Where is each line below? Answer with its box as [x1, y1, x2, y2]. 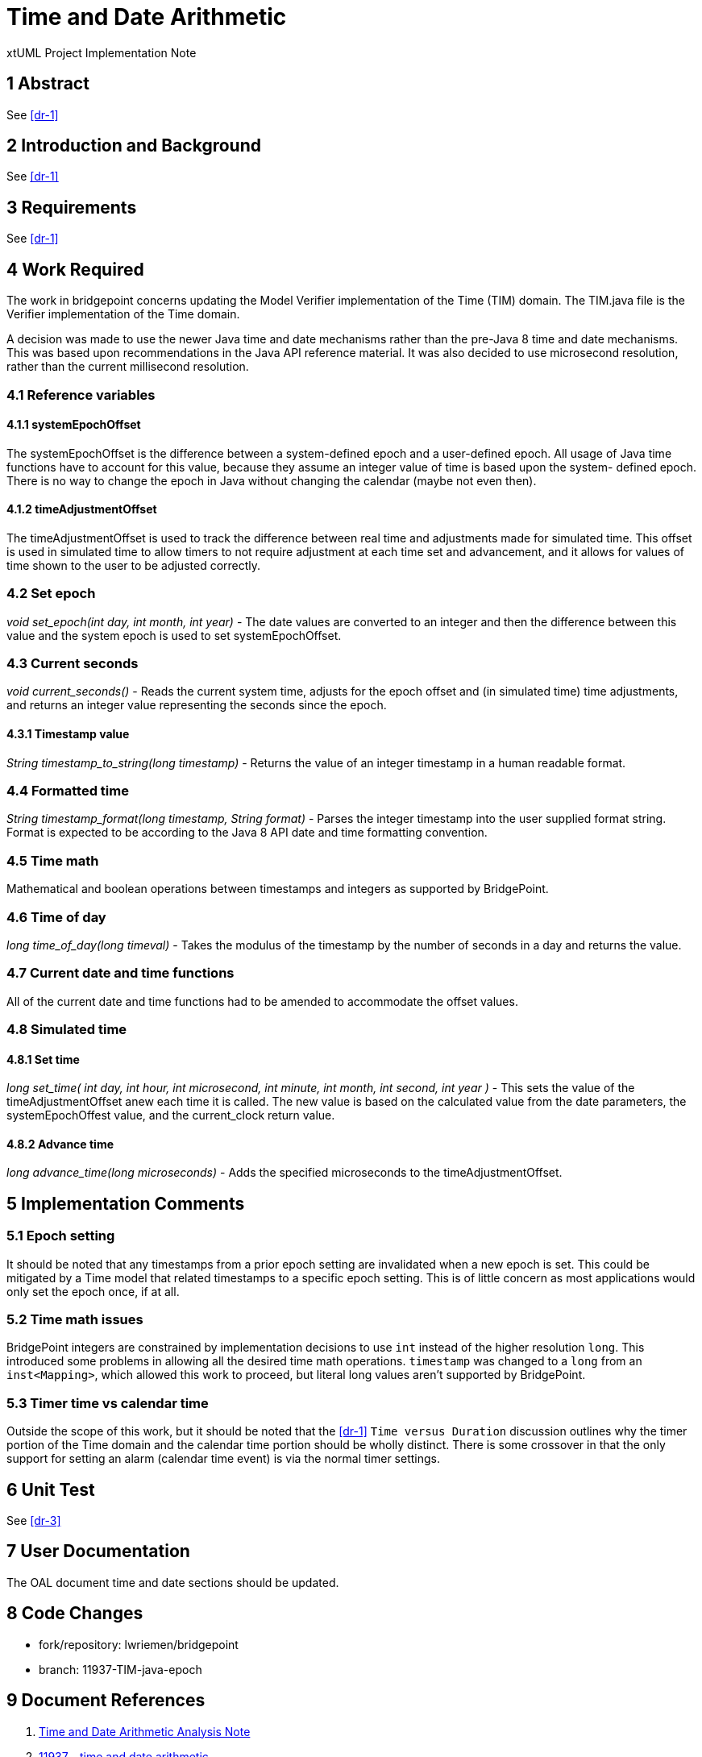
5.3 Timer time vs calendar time [6, 1394, 209, 1411]
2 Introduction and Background [6, 135, 261, 156]
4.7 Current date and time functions [6, 965, 235, 982]
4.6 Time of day [6, 908, 106, 925]
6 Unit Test [6, 1479, 95, 1500]
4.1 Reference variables [6, 386, 156, 403]
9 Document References [6, 1690, 206, 1711]
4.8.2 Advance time [6, 1136, 114, 1151]
